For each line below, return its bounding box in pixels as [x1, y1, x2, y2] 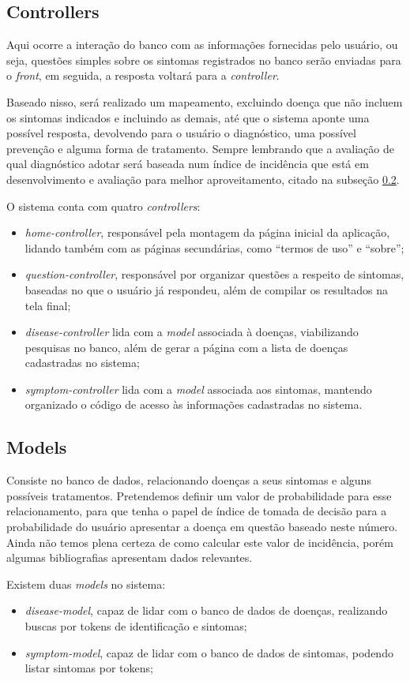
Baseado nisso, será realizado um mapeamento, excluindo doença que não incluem [6, 93, 403, 110]
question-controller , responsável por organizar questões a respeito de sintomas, [24, 266, 404, 283]
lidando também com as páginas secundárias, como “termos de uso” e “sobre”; [24, 239, 404, 256]
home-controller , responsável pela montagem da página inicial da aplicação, [24, 224, 390, 241]
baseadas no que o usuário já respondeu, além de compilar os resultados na [24, 281, 388, 297]
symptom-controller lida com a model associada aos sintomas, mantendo [24, 380, 372, 397]
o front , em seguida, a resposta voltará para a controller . [6, 67, 280, 84]
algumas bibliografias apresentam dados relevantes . [6, 549, 253, 566]
